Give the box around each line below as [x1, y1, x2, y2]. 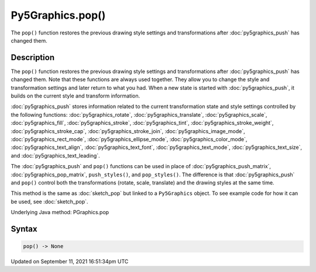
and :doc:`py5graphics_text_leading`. [11, 152, 100, 159]
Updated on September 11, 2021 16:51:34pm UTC [11, 258, 129, 265]
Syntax [11, 224, 37, 233]
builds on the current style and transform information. [11, 92, 140, 99]
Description [11, 53, 55, 62]
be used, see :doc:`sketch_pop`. [11, 198, 88, 205]
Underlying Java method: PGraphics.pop [11, 209, 109, 216]
